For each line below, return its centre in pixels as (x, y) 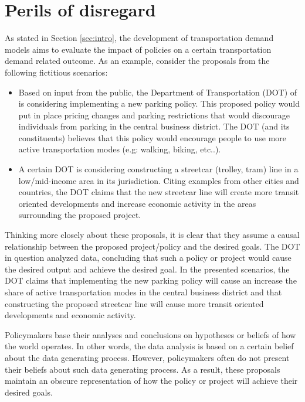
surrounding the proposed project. (80, 215)
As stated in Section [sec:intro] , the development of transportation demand (139, 38)
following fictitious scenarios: (56, 72)
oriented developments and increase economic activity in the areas (137, 203)
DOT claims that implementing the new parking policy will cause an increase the (151, 280)
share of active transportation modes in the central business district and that (143, 292)
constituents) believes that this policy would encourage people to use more (152, 137)
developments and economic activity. (70, 315)
